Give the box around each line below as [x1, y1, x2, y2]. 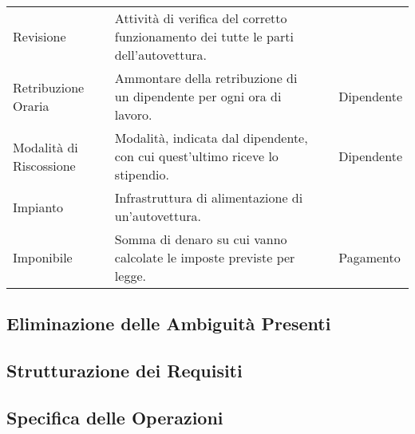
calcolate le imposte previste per [114, 248, 295, 266]
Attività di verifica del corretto [114, 9, 287, 27]
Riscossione [13, 156, 76, 175]
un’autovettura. [114, 207, 201, 225]
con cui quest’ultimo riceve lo [114, 147, 279, 165]
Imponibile [13, 248, 73, 266]
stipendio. [114, 165, 169, 183]
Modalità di [13, 137, 78, 156]
